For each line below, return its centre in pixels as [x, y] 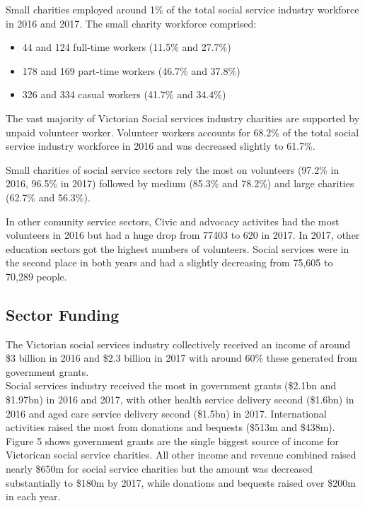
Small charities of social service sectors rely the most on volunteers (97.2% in [173, 169]
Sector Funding [63, 314]
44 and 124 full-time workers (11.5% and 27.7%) [127, 47]
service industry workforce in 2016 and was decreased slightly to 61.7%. [161, 146]
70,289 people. [36, 276]
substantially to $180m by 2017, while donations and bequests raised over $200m [181, 482]
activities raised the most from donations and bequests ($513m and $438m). [170, 427]
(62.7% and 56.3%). [48, 197]
